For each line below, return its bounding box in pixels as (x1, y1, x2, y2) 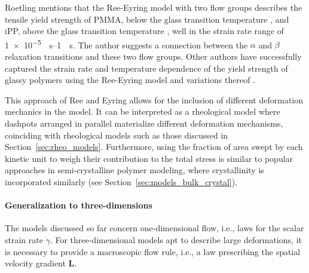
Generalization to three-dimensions (5, 199, 152, 211)
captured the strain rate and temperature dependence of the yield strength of (5, 62, 288, 74)
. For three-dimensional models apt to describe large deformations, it (50, 233, 302, 246)
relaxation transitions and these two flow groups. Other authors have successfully (5, 50, 302, 63)
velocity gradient (5, 257, 66, 269)
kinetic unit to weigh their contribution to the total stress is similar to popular (5, 152, 293, 164)
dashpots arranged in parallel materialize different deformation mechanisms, (5, 117, 283, 129)
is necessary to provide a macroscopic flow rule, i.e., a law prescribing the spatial (5, 245, 301, 257)
